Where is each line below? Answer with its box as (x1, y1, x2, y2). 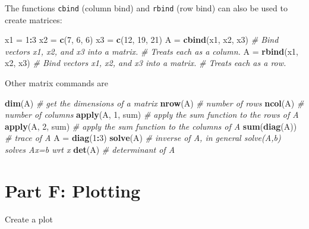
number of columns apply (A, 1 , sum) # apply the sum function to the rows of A (5, 108, 299, 121)
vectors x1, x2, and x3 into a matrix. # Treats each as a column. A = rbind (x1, (5, 45, 298, 57)
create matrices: (5, 13, 62, 26)
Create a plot (5, 212, 53, 225)
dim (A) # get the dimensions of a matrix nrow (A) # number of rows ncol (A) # (5, 96, 304, 109)
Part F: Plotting (5, 178, 141, 202)
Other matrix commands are (5, 77, 109, 89)
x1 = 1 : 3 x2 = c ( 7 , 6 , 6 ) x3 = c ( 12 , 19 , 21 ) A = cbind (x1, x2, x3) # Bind (5, 33, 279, 46)
